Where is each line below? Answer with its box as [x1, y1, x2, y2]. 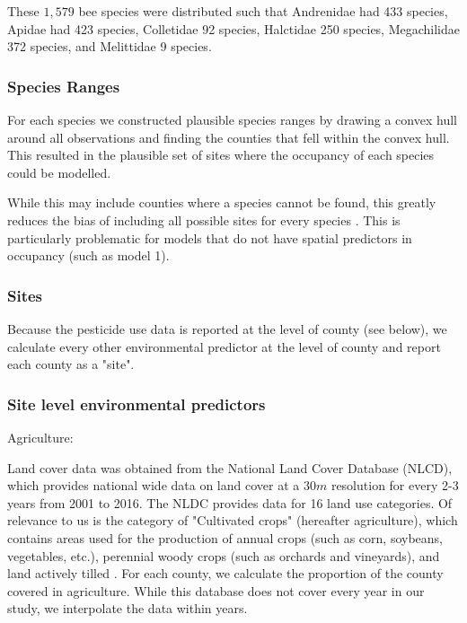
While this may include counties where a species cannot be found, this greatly [7, 193, 436, 212]
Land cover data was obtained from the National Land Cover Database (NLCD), [7, 458, 453, 477]
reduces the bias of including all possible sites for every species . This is [7, 210, 401, 229]
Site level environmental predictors [7, 392, 266, 415]
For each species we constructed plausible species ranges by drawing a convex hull [7, 110, 457, 128]
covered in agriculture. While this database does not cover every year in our [7, 581, 425, 600]
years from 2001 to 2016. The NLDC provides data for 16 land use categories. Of [7, 493, 453, 512]
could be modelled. [7, 162, 111, 181]
